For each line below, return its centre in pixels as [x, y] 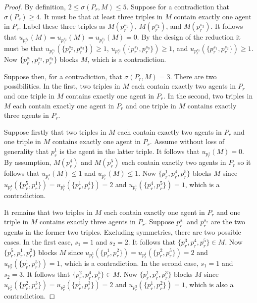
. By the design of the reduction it [189, 37]
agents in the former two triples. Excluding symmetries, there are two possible [123, 232]
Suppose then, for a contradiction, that [63, 76]
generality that [26, 151]
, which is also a [209, 284]
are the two [228, 222]
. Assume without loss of [187, 141]
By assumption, [28, 162]
